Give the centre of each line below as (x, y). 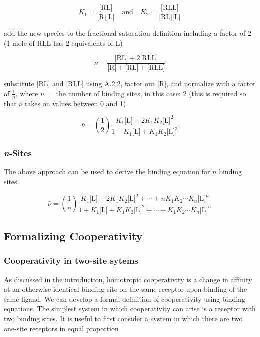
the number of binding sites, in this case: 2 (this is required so (151, 93)
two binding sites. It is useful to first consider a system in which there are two (123, 318)
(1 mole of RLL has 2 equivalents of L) (63, 42)
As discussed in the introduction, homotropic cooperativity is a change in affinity (128, 279)
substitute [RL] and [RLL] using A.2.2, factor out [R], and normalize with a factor (130, 83)
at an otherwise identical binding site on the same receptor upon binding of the (126, 289)
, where (27, 93)
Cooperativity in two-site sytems (71, 261)
